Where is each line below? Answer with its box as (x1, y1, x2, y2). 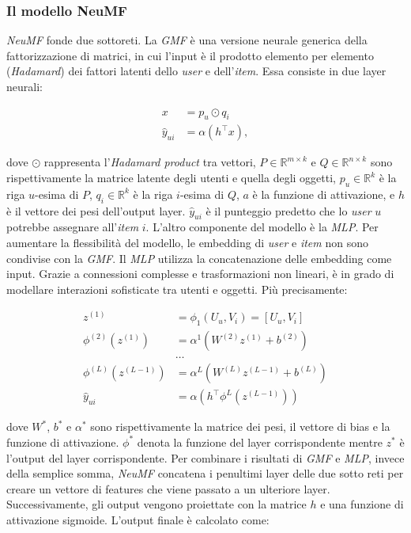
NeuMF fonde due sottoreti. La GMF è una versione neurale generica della (6, 32, 368, 48)
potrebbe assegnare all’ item (6, 219, 139, 235)
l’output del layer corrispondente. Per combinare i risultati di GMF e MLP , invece (6, 449, 405, 466)
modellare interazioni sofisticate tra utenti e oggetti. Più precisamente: (6, 280, 348, 297)
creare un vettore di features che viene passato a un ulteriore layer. (6, 480, 330, 497)
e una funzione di (320, 496, 404, 512)
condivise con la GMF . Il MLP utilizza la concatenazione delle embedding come (6, 249, 392, 266)
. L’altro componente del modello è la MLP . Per (145, 219, 379, 235)
